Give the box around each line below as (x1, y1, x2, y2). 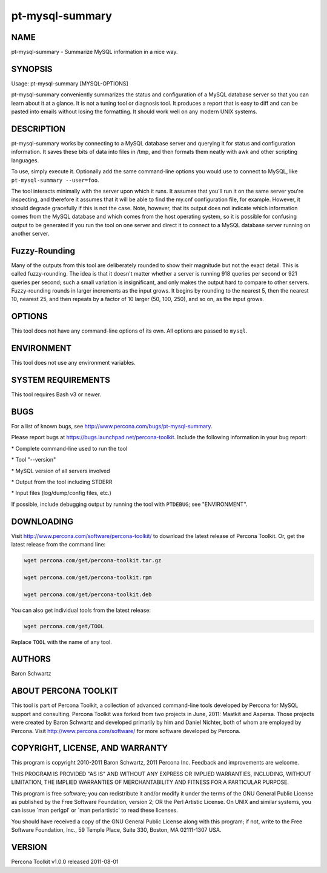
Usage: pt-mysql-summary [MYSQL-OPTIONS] (11, 79, 128, 87)
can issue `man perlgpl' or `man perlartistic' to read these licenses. (11, 806, 178, 814)
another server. (11, 230, 50, 237)
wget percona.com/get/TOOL (24, 623, 104, 629)
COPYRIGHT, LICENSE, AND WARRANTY (11, 743, 168, 754)
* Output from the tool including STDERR (11, 479, 113, 485)
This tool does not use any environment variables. (11, 359, 136, 367)
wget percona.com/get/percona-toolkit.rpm (24, 574, 152, 581)
